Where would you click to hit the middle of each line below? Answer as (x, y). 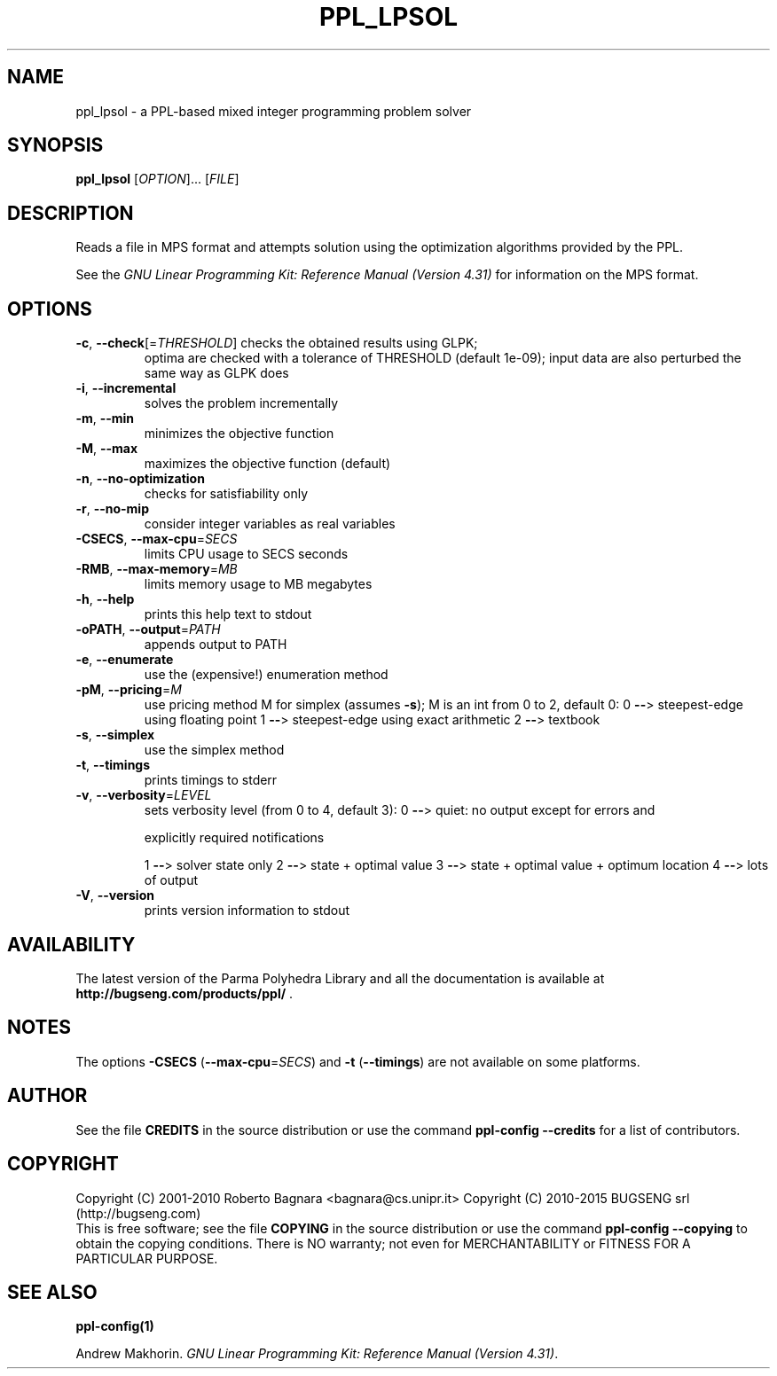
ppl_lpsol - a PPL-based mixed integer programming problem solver (274, 111)
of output (171, 880)
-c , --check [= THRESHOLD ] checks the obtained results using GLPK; (277, 343)
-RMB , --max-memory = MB (157, 569)
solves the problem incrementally (241, 403)
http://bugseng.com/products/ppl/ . (184, 993)
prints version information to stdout (247, 911)
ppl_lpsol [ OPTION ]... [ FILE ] (157, 179)
